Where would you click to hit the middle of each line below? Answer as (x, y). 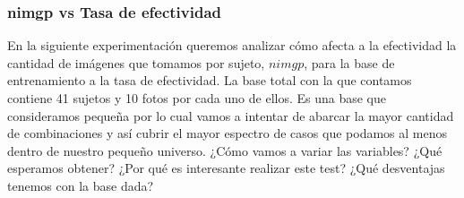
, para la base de (349, 62)
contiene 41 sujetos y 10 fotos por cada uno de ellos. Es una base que (197, 98)
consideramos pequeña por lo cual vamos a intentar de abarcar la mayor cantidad (231, 115)
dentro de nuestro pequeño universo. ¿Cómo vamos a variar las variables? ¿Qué (225, 150)
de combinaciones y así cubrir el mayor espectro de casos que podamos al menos (228, 133)
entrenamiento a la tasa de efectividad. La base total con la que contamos (210, 80)
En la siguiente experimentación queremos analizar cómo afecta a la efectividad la (232, 45)
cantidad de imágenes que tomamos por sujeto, (136, 62)
